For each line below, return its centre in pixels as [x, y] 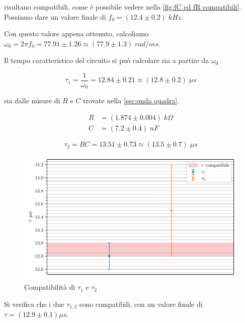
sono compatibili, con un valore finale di [141, 304]
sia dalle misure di [32, 101]
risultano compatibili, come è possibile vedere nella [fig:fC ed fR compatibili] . [123, 7]
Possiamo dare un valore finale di [55, 16]
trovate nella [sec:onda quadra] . [131, 101]
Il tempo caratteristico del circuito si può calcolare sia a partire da [107, 60]
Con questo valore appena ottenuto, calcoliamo [76, 34]
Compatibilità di [50, 287]
